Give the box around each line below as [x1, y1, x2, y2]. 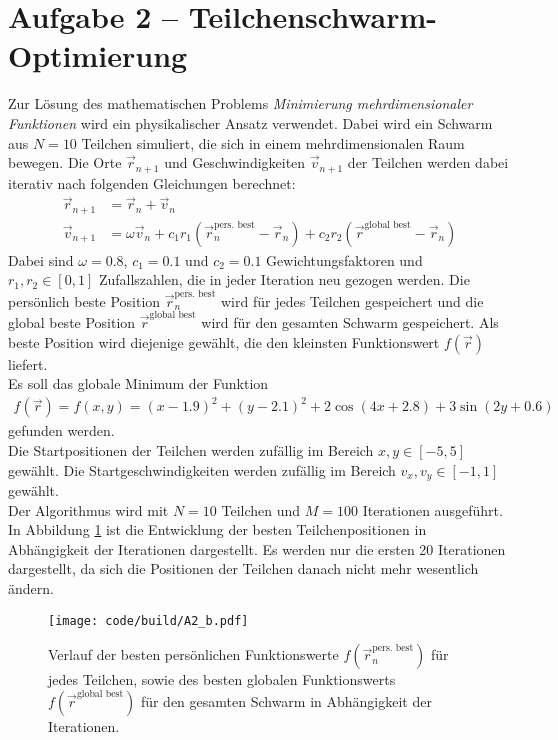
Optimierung [8, 35, 188, 76]
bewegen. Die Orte [8, 152, 122, 173]
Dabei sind [8, 249, 74, 270]
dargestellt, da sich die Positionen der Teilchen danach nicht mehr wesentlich [8, 558, 479, 579]
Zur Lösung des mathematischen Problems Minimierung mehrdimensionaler [8, 93, 473, 114]
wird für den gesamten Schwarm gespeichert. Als [201, 312, 499, 333]
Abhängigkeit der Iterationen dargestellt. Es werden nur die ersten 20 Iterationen [8, 538, 506, 559]
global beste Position [8, 312, 136, 333]
